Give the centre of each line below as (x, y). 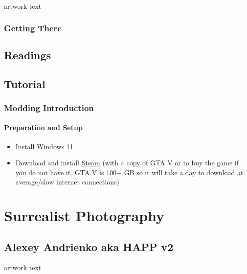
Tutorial (25, 83)
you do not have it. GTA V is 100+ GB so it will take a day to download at (129, 172)
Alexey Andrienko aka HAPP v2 (89, 246)
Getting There (33, 28)
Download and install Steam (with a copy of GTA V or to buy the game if (127, 163)
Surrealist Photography (84, 216)
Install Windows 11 (44, 146)
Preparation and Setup (43, 127)
